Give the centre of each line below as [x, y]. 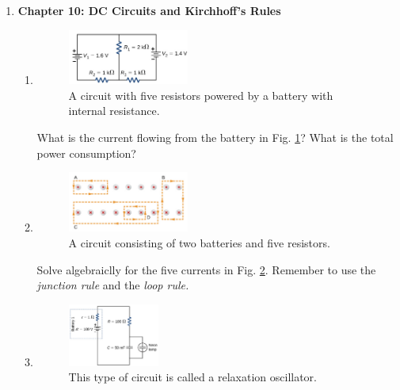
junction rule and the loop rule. [113, 285]
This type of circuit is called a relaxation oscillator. [192, 377]
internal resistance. [114, 111]
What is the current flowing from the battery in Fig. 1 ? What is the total [215, 137]
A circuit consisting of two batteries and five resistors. [199, 242]
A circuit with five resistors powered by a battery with [201, 95]
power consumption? [86, 153]
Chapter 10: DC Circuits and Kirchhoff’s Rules [149, 10]
